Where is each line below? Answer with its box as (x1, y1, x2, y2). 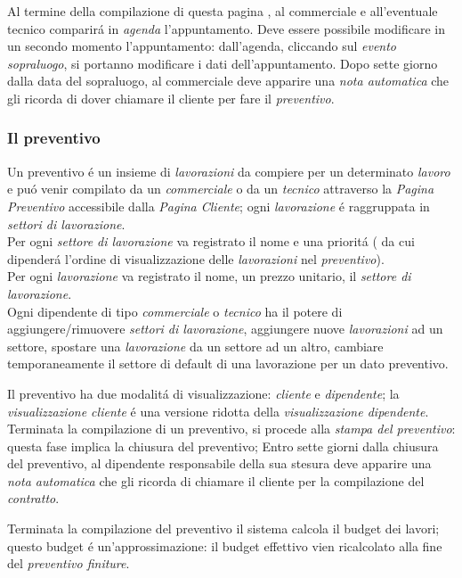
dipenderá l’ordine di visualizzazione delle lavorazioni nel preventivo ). (7, 249, 385, 268)
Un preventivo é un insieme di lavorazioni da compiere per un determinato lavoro (7, 161, 450, 180)
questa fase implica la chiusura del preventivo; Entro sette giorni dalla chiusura (7, 436, 439, 455)
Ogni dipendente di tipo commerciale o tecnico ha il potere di (7, 301, 343, 320)
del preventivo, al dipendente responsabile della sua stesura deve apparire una (7, 454, 432, 473)
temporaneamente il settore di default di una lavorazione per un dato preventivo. (7, 354, 449, 373)
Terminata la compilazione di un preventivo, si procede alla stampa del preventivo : (7, 419, 456, 438)
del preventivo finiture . (7, 554, 130, 573)
